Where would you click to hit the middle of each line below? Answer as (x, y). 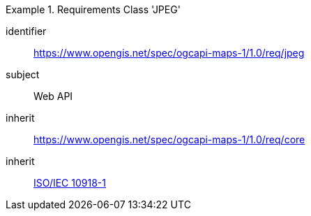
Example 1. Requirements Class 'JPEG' (93, 9)
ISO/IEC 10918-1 (70, 183)
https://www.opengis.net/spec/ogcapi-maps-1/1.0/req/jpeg (169, 53)
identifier (26, 31)
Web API (53, 96)
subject (23, 74)
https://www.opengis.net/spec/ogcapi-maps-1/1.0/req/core (169, 139)
